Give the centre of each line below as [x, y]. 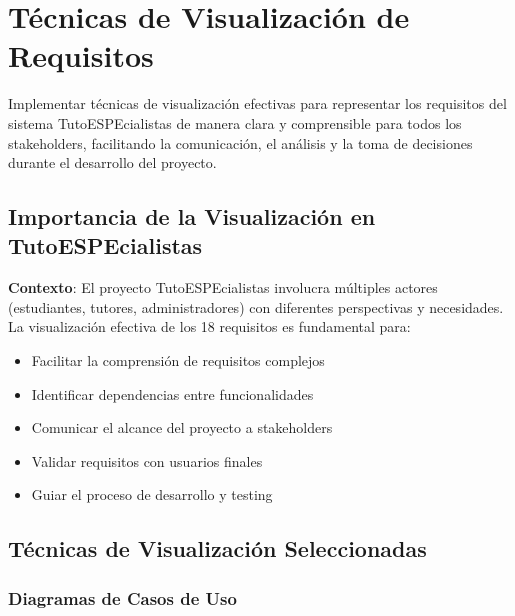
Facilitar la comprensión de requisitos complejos [178, 360]
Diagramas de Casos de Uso [122, 597]
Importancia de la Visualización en [192, 216]
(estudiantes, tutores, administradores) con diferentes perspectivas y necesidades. [256, 306]
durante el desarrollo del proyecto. [112, 162]
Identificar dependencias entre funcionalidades [172, 393]
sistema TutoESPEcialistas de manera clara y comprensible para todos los [235, 122]
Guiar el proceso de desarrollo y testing [152, 494]
